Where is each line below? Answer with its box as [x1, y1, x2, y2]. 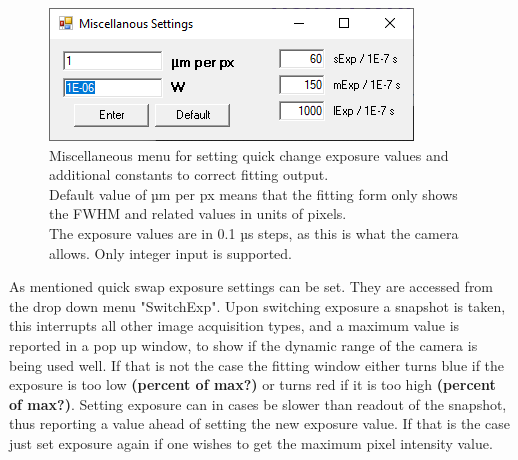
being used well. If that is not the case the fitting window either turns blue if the [9, 354, 505, 375]
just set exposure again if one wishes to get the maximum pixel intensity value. [9, 432, 493, 453]
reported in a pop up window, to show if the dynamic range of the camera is [9, 334, 478, 355]
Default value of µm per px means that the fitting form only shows [49, 183, 458, 204]
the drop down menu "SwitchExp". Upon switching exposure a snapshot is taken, [9, 295, 506, 316]
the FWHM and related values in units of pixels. [49, 203, 347, 224]
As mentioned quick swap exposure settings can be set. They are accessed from [9, 276, 494, 297]
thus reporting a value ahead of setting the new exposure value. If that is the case [9, 413, 510, 434]
